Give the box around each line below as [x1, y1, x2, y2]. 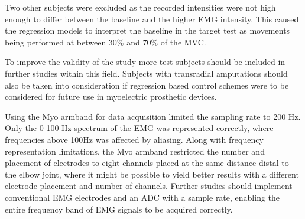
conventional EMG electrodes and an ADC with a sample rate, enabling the [5, 191, 280, 203]
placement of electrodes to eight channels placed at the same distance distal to [5, 156, 289, 169]
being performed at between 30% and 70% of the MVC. [5, 35, 206, 48]
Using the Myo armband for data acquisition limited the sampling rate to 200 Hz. [5, 110, 301, 122]
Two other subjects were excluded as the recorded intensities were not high [5, 1, 276, 13]
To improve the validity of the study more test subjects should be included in [5, 55, 285, 68]
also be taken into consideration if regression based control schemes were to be [5, 79, 289, 91]
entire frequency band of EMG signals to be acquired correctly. [5, 202, 233, 215]
